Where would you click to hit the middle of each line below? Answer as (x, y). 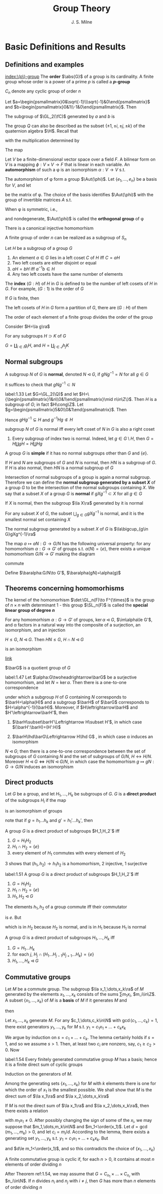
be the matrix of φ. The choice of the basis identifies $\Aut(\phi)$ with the (79, 195)
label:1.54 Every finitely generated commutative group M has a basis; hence (81, 1060)
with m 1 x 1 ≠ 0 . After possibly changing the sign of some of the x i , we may (79, 1121)
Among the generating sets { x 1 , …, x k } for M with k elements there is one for (81, 1084)
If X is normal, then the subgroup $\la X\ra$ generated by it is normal (74, 503)
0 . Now (12, 1050)
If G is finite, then (22, 298)
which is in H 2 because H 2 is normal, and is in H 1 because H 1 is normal (76, 927)
